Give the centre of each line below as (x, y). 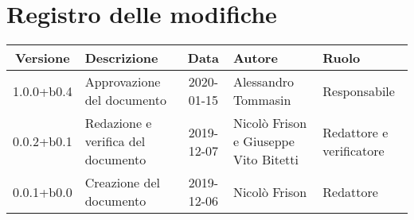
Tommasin (262, 100)
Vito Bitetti (266, 160)
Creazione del (122, 183)
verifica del (115, 141)
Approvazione (123, 82)
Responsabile (359, 91)
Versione (43, 58)
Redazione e (118, 123)
